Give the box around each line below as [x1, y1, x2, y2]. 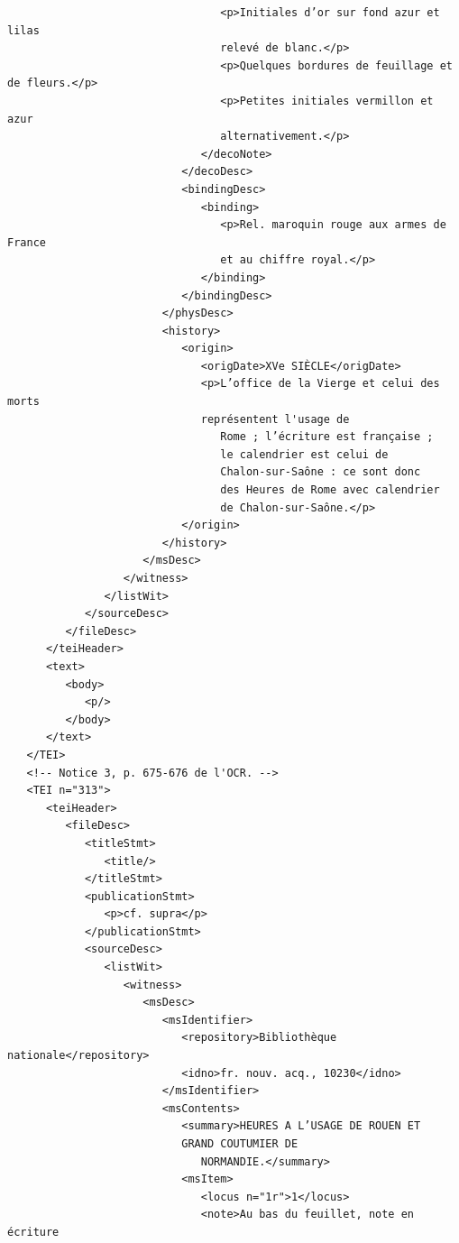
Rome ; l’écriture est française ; [220, 430, 434, 444]
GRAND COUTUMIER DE [181, 1137, 298, 1150]
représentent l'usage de [200, 412, 350, 426]
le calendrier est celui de [220, 447, 389, 461]
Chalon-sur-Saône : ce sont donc [220, 465, 421, 479]
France [7, 235, 46, 249]
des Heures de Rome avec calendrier [220, 483, 440, 497]
